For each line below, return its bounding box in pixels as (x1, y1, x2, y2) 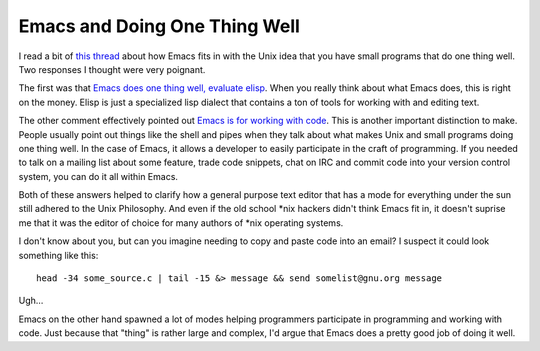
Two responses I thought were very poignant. (18, 63, 206, 75)
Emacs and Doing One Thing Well (18, 15, 300, 37)
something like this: (18, 249, 99, 261)
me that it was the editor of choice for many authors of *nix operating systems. (18, 216, 344, 229)
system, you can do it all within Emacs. (18, 170, 179, 182)
